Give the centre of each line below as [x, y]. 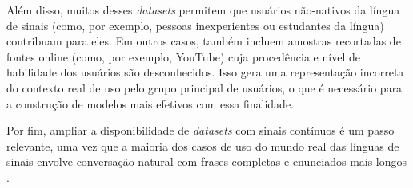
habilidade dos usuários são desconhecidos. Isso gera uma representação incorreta [205, 72]
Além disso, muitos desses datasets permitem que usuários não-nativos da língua [203, 10]
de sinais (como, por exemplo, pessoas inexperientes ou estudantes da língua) [195, 25]
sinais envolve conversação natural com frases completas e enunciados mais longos [207, 161]
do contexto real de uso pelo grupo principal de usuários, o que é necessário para [204, 87]
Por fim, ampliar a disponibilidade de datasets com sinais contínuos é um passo [200, 130]
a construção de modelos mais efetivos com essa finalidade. [150, 103]
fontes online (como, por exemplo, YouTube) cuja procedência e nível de [183, 56]
